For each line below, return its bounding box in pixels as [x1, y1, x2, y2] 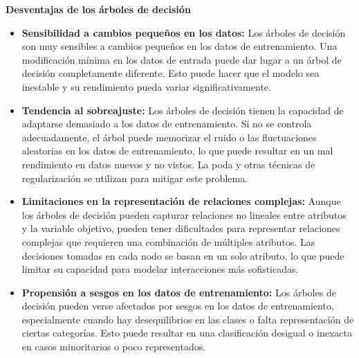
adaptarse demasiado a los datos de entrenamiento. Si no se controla [21, 116, 312, 131]
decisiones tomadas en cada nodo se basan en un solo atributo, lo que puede [21, 248, 344, 262]
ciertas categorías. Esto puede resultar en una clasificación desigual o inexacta [21, 325, 352, 340]
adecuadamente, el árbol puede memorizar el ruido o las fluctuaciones [21, 129, 317, 144]
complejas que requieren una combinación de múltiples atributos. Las [21, 234, 315, 249]
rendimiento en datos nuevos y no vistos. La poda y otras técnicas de [21, 156, 315, 171]
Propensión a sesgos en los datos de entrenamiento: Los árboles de [21, 285, 336, 299]
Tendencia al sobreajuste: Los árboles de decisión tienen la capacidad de [21, 102, 344, 117]
